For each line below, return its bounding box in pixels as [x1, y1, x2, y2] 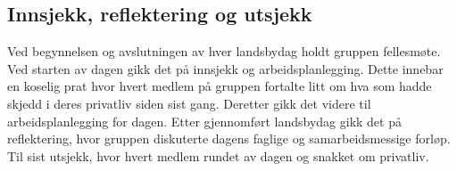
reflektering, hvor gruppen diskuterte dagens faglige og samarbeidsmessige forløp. [7, 129, 451, 148]
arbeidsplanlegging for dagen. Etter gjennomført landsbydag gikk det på [7, 111, 402, 130]
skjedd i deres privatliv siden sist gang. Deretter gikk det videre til [7, 94, 371, 112]
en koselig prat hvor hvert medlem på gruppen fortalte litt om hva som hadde [7, 77, 432, 95]
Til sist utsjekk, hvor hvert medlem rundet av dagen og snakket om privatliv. [7, 146, 429, 165]
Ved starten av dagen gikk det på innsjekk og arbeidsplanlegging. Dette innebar [7, 59, 444, 77]
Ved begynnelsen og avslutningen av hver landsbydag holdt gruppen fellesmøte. [7, 42, 441, 61]
